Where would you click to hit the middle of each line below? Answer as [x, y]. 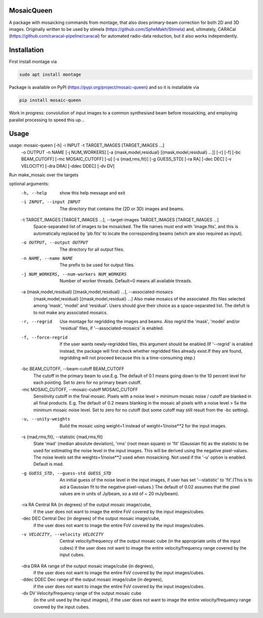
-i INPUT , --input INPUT [51, 202]
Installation [26, 50]
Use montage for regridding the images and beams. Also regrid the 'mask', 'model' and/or [150, 321]
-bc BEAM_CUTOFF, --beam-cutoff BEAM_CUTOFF [73, 369]
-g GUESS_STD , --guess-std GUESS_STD [66, 473]
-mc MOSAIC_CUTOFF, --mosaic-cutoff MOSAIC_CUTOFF [80, 389]
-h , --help [34, 193]
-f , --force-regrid [44, 337]
